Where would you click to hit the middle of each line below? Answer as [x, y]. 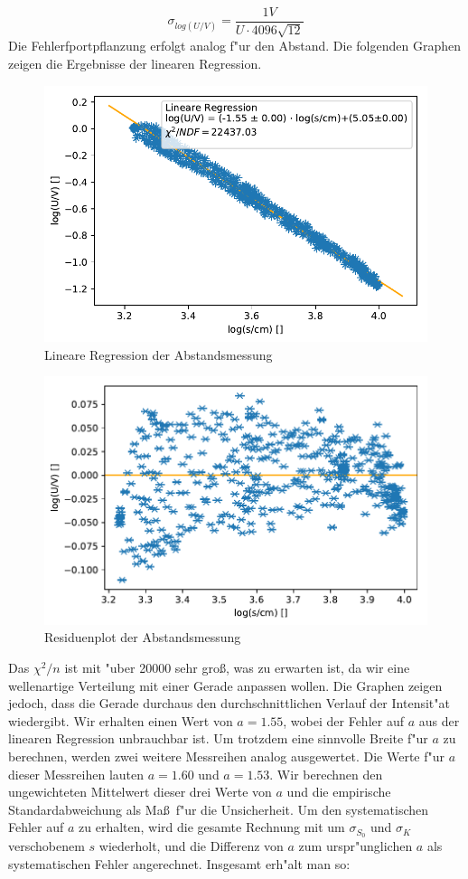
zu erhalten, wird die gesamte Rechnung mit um [212, 827]
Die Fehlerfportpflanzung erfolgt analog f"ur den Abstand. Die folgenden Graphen [234, 46]
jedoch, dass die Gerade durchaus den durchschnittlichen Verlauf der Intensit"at [229, 703]
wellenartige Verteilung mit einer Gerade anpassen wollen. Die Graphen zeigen [225, 685]
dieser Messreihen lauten [76, 774]
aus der [439, 720]
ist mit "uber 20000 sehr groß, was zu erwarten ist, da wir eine [237, 668]
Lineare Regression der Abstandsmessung [159, 354]
